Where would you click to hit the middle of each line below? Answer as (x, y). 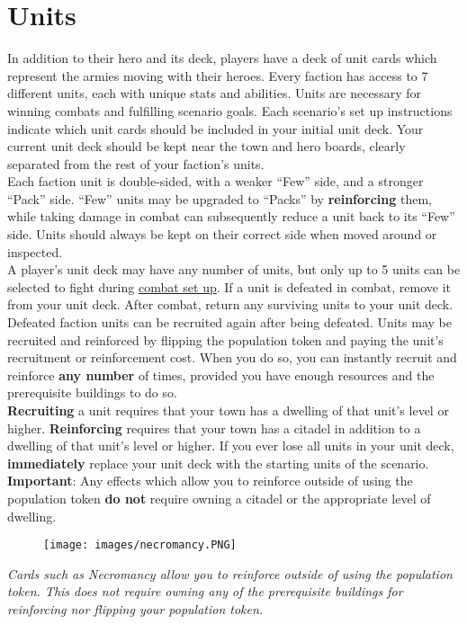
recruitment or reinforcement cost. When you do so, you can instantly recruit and (232, 357)
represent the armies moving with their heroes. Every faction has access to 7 (218, 75)
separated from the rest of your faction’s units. (136, 163)
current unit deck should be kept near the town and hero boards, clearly (207, 146)
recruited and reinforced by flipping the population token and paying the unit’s (225, 339)
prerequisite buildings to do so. (92, 392)
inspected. (35, 251)
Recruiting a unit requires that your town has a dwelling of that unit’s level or (228, 410)
